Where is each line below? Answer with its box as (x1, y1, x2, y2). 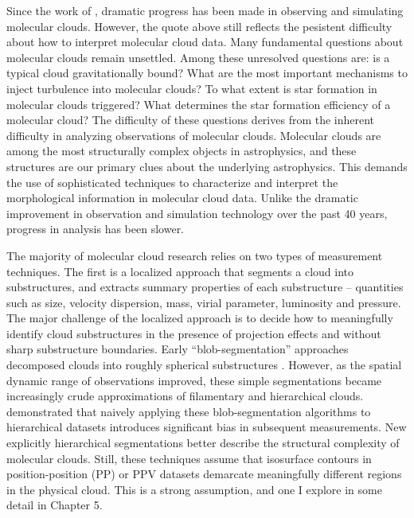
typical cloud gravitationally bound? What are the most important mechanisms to (6, 64, 408, 81)
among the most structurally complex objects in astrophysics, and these (6, 142, 357, 159)
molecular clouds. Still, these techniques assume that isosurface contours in (6, 450, 372, 466)
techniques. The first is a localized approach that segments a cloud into (6, 263, 353, 279)
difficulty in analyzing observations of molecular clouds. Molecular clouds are (6, 127, 381, 143)
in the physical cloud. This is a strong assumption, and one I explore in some (6, 481, 382, 497)
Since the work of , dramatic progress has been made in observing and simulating (6, 2, 404, 18)
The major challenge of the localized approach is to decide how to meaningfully (6, 310, 393, 326)
